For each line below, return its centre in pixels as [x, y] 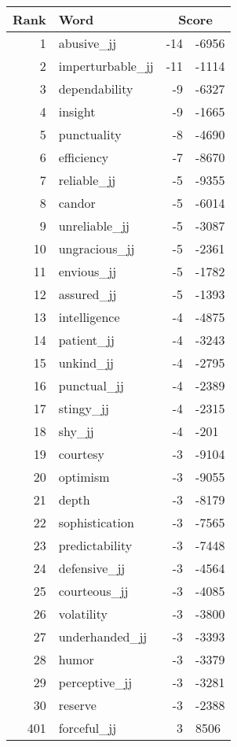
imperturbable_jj [106, 66]
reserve [77, 705]
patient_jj [86, 340]
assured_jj [88, 294]
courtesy [82, 454]
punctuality [90, 134]
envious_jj [88, 271]
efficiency [84, 157]
